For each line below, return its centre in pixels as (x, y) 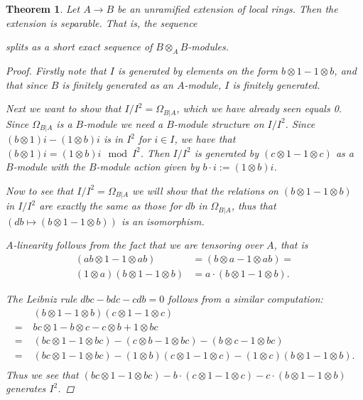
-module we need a (123, 123)
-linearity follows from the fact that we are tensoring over (138, 245)
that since (27, 84)
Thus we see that (42, 374)
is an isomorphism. (163, 221)
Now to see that (40, 190)
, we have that (205, 139)
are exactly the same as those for (111, 206)
